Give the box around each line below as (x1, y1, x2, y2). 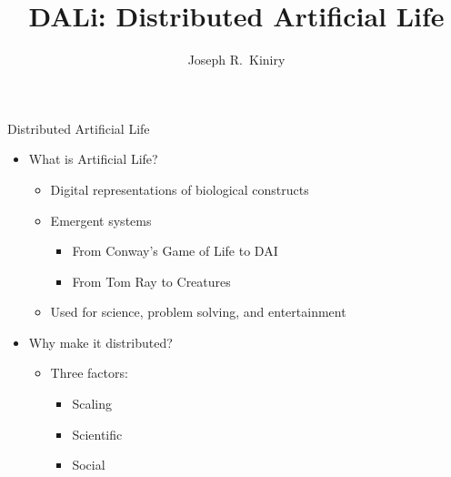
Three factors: (50, 363, 128, 382)
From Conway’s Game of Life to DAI (72, 241, 278, 260)
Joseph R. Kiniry (187, 50, 286, 69)
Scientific (72, 424, 123, 443)
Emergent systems (50, 210, 152, 229)
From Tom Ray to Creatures (72, 271, 231, 290)
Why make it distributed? (28, 332, 173, 351)
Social (72, 455, 105, 474)
